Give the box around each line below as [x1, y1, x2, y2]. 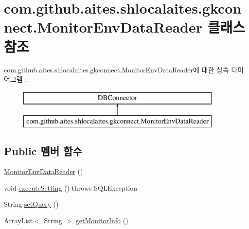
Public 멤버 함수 [4, 143, 82, 159]
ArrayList [4, 215, 33, 225]
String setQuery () [4, 199, 59, 209]
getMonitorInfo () [75, 215, 128, 225]
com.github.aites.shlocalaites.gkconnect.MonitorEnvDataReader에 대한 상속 [4, 64, 229, 74]
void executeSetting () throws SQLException [4, 182, 137, 193]
